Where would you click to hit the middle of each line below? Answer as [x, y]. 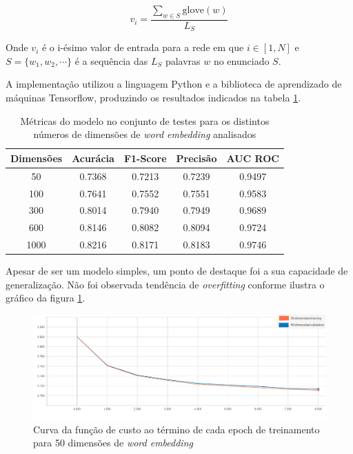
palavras [183, 60]
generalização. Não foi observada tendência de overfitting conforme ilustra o [165, 284]
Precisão [196, 158]
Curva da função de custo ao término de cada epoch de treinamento [176, 429]
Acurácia [93, 158]
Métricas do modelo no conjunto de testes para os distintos [145, 120]
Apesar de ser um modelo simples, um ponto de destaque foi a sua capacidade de [177, 271]
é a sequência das [111, 60]
